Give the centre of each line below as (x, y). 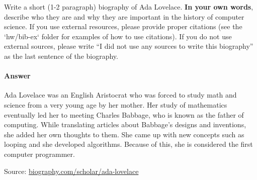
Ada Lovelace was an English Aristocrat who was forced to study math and (120, 95)
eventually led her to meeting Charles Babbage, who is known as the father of (124, 114)
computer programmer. (39, 154)
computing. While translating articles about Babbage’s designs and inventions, (125, 124)
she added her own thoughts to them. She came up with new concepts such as (124, 134)
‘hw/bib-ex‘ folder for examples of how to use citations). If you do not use (118, 36)
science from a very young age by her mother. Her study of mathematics (116, 104)
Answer (17, 76)
